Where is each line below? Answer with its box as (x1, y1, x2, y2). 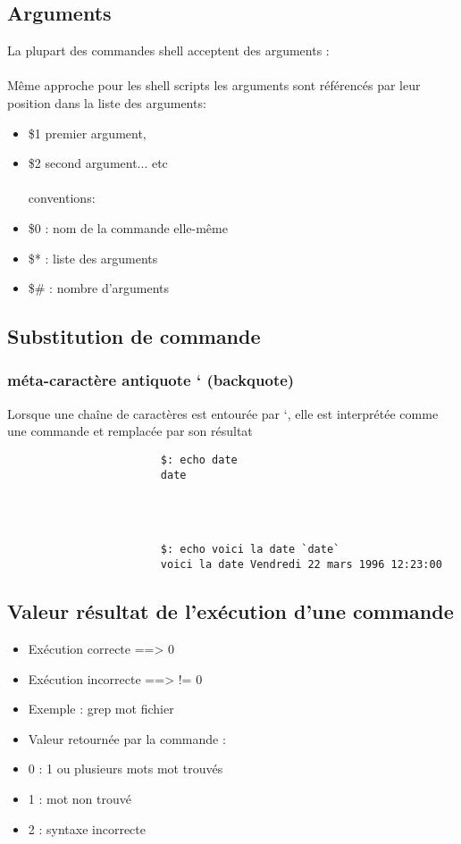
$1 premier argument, (28, 123, 147, 142)
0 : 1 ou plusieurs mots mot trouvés (28, 759, 223, 778)
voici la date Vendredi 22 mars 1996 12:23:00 (160, 558, 442, 572)
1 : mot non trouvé (28, 789, 131, 807)
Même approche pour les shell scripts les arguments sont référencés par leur (7, 76, 421, 95)
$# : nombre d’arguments (28, 279, 170, 297)
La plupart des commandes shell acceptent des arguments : (7, 41, 330, 60)
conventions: (28, 188, 96, 207)
